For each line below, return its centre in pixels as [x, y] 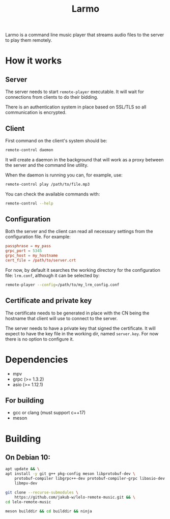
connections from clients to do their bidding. [52, 97]
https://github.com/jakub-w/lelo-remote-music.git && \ [75, 497]
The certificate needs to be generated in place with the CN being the [77, 313]
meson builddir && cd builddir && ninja [49, 511]
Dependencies [37, 359]
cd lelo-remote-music [28, 502]
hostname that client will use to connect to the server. [62, 318]
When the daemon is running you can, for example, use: [64, 175]
